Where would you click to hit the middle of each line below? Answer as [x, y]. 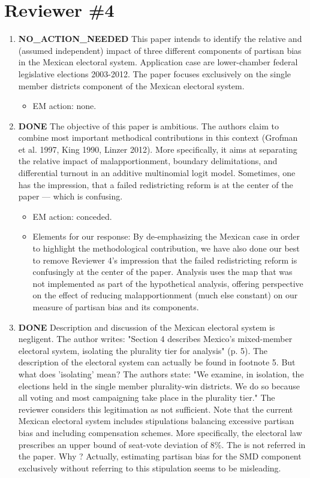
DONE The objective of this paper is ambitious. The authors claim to [148, 125]
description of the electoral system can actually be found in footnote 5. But [157, 362]
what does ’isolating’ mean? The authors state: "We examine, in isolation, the [161, 373]
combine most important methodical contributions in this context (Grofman [158, 137]
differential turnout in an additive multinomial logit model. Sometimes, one [157, 173]
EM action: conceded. [72, 216]
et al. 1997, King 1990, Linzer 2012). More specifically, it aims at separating [158, 149]
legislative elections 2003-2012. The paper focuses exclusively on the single [155, 73]
